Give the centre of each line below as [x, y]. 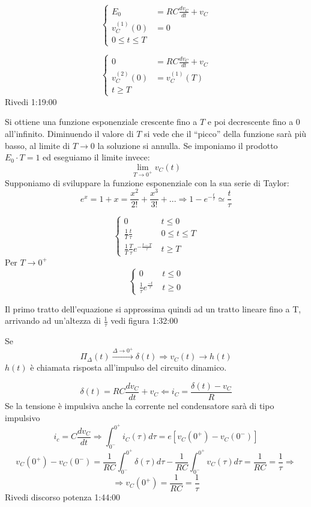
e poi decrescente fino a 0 [254, 122]
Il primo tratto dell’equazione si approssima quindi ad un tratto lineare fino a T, [153, 308]
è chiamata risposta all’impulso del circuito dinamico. [128, 367]
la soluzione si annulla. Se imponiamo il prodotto [188, 145]
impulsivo [23, 417]
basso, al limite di [38, 145]
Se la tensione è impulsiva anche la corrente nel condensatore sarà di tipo [140, 405]
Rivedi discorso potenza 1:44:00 [63, 496]
